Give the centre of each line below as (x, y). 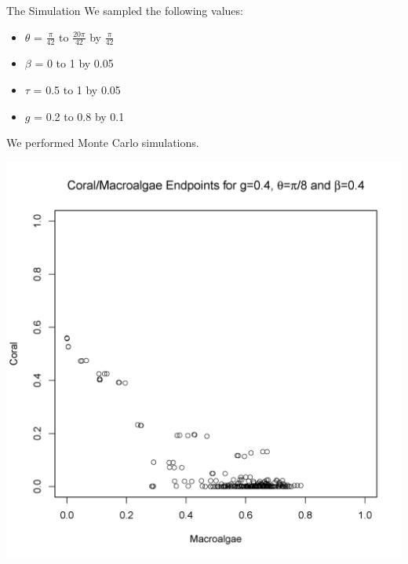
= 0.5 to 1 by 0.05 (77, 90)
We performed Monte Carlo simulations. (103, 143)
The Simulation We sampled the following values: (125, 10)
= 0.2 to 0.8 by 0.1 (79, 116)
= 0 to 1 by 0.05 (74, 63)
